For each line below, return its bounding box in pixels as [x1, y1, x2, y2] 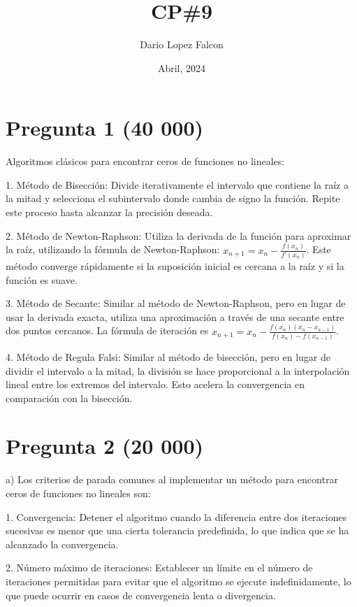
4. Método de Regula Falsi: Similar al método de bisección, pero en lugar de [6, 349, 330, 364]
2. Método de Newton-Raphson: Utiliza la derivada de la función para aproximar [6, 228, 351, 243]
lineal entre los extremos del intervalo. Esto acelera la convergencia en [6, 377, 305, 392]
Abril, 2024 [157, 60, 206, 75]
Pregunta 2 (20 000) [6, 431, 203, 460]
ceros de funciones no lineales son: [6, 486, 151, 500]
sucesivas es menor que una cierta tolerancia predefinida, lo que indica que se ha [6, 523, 349, 538]
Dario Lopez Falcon [140, 37, 224, 52]
